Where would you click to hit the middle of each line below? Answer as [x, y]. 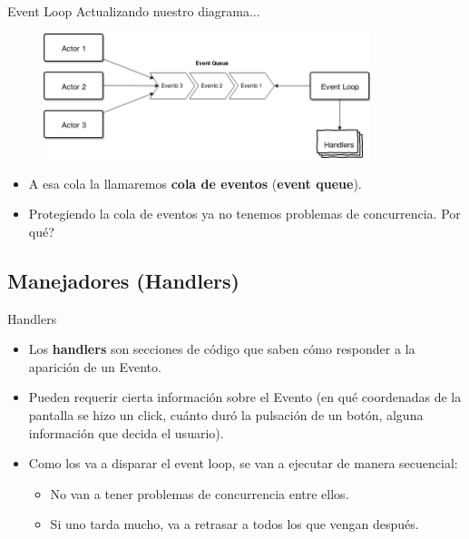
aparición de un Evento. [95, 366]
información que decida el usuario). [126, 432]
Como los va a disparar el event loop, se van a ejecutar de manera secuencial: [243, 463]
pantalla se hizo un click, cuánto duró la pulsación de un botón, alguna [226, 414]
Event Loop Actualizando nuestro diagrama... [134, 11]
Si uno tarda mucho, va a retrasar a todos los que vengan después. [234, 524]
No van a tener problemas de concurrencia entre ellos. [200, 493]
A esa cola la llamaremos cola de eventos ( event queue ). [195, 183]
